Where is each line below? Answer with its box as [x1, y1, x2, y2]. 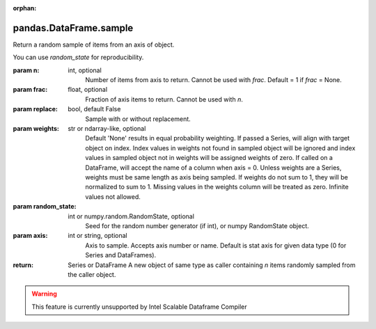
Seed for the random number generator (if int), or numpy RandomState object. [85, 221, 309, 230]
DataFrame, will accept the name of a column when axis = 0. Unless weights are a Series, [85, 163, 342, 172]
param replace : [13, 105, 58, 113]
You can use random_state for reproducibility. [13, 53, 144, 62]
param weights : [13, 125, 59, 133]
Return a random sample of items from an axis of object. [13, 40, 175, 49]
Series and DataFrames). [85, 251, 157, 259]
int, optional [68, 66, 102, 74]
